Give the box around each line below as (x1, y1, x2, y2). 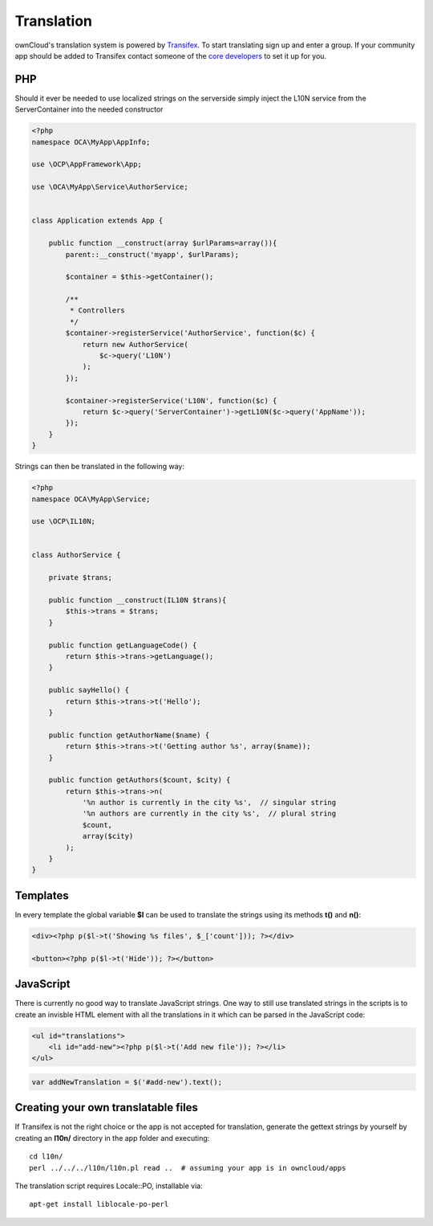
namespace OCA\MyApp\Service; (31, 494, 151, 504)
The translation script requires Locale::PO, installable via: (14, 1181, 204, 1191)
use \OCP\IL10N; (31, 517, 96, 526)
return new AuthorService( (82, 340, 188, 349)
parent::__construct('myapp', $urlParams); (65, 250, 240, 259)
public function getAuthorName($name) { (48, 730, 210, 739)
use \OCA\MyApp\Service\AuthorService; (31, 182, 188, 192)
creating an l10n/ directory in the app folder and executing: (14, 1133, 210, 1142)
